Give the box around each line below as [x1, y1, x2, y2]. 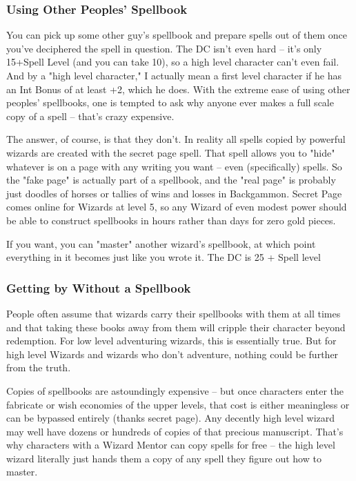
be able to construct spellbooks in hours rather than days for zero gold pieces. [6, 213, 336, 227]
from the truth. [6, 360, 71, 375]
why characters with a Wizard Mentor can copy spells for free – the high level [6, 438, 335, 452]
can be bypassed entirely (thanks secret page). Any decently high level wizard [6, 411, 335, 425]
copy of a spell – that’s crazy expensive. [6, 108, 175, 123]
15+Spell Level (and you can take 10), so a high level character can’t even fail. [6, 55, 339, 69]
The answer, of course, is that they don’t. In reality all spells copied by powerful [6, 132, 346, 146]
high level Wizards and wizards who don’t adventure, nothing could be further [6, 346, 339, 361]
